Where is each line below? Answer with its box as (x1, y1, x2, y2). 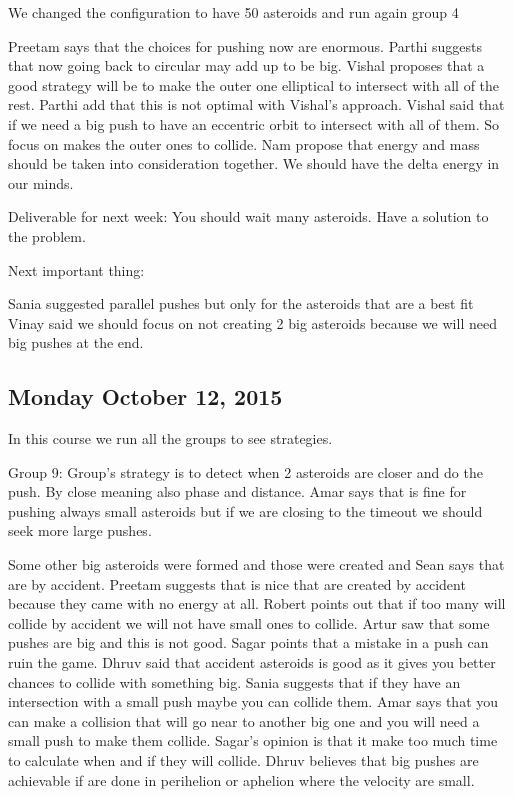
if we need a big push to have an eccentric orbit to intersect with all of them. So (8, 113, 500, 134)
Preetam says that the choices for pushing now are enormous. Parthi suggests (8, 35, 483, 56)
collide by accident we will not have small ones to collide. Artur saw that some (8, 612, 490, 633)
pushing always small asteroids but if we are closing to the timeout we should (8, 500, 483, 521)
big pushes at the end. (8, 332, 144, 353)
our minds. (8, 172, 74, 193)
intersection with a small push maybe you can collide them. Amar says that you (8, 691, 499, 712)
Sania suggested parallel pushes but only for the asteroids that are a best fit (8, 293, 474, 314)
